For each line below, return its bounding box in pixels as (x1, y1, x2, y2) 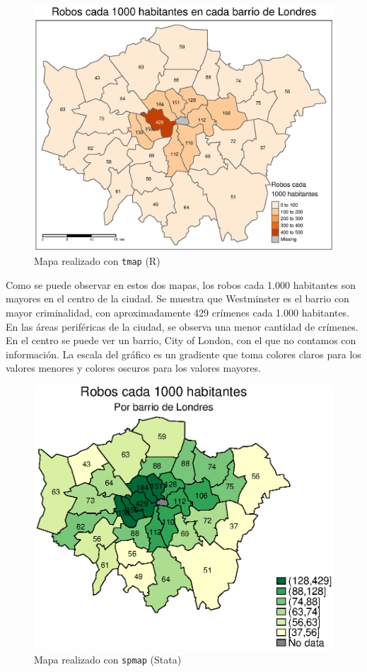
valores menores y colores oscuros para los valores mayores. (6, 360, 261, 375)
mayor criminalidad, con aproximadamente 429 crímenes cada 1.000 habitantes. (6, 305, 350, 319)
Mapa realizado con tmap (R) (34, 254, 161, 268)
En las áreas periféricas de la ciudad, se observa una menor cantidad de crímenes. (6, 319, 359, 334)
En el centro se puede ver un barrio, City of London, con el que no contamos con (6, 333, 356, 348)
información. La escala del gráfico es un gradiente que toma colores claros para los (6, 346, 361, 361)
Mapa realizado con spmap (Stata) (34, 651, 182, 666)
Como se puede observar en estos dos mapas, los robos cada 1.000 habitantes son (6, 277, 356, 292)
